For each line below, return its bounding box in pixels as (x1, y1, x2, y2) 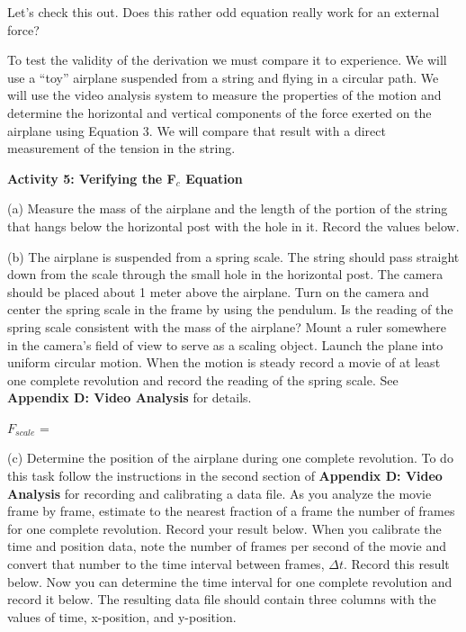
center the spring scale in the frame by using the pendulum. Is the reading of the (7, 300, 453, 319)
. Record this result (343, 555, 450, 573)
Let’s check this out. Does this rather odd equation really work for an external (7, 3, 440, 21)
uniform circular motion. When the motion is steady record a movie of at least (7, 353, 441, 372)
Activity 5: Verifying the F (7, 168, 176, 187)
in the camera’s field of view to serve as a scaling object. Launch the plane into (7, 335, 444, 354)
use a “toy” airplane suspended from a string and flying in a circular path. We (7, 68, 439, 86)
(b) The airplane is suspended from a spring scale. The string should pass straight (7, 247, 460, 266)
